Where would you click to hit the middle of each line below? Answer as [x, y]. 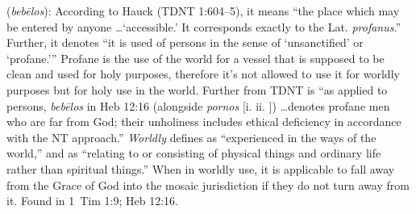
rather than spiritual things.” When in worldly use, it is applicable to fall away [201, 168]
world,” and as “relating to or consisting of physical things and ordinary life [194, 153]
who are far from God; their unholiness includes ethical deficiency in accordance [204, 122]
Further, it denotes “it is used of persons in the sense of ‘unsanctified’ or [185, 42]
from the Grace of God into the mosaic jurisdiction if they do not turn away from [208, 185]
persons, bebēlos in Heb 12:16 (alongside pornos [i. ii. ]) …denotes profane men [198, 105]
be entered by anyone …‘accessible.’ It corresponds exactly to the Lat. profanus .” [204, 26]
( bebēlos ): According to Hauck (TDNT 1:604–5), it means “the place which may [203, 10]
